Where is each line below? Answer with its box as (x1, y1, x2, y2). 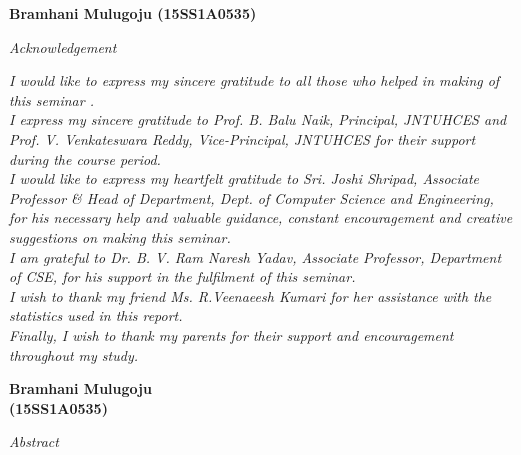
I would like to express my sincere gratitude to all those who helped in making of (9, 70, 500, 91)
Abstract (9, 431, 59, 452)
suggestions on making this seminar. (9, 226, 231, 247)
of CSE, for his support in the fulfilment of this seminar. (9, 266, 356, 287)
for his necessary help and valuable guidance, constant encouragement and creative (9, 207, 513, 228)
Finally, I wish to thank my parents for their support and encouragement (9, 324, 454, 345)
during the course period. (9, 148, 161, 169)
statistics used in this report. (9, 305, 183, 326)
